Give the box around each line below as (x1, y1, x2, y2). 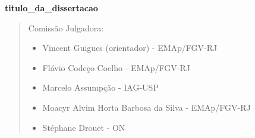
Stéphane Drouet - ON (42, 121, 125, 133)
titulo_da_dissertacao (5, 2, 98, 14)
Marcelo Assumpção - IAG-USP (42, 81, 159, 94)
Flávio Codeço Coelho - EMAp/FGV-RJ (42, 61, 190, 73)
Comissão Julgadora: (28, 21, 104, 34)
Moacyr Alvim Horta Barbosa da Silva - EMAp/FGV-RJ (42, 101, 251, 113)
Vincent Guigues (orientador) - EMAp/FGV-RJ (42, 41, 218, 54)
